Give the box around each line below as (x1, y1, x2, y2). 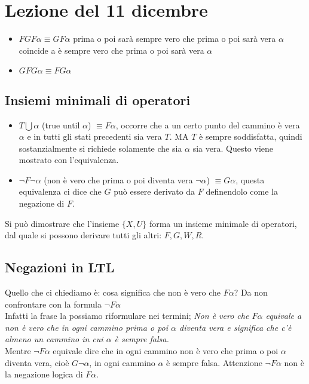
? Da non (234, 286, 268, 299)
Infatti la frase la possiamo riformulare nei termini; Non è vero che (5, 309, 249, 322)
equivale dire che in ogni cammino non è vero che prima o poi (53, 345, 279, 357)
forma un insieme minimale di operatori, (149, 217, 297, 229)
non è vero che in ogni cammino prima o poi (5, 321, 169, 333)
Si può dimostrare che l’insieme (5, 217, 120, 229)
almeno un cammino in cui (5, 333, 103, 345)
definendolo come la (206, 185, 278, 198)
